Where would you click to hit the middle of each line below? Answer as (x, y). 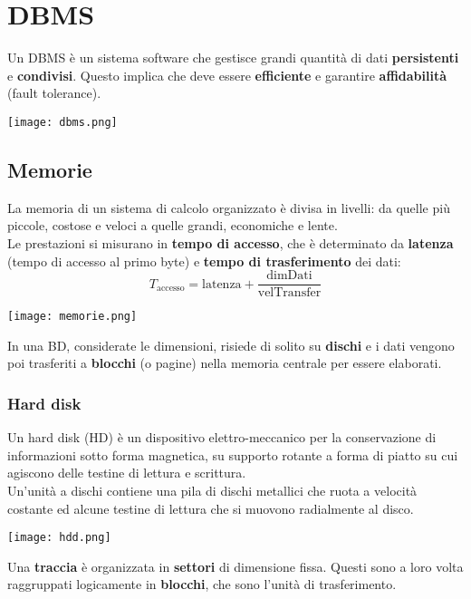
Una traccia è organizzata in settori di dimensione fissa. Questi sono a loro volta (235, 566)
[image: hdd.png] (59, 538)
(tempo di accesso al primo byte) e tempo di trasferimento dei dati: (204, 261)
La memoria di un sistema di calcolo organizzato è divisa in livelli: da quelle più (229, 207)
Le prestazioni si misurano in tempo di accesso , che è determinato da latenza (231, 242)
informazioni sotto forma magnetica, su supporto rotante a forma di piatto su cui (233, 454)
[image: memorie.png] (72, 317)
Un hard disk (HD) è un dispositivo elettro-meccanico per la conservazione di (222, 437)
